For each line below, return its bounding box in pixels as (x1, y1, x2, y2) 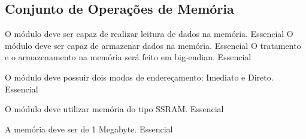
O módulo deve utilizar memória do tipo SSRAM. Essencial (5, 103, 224, 115)
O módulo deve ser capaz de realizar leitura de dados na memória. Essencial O (5, 27, 293, 40)
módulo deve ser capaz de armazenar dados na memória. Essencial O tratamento (5, 39, 301, 51)
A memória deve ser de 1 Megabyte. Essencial (5, 122, 173, 135)
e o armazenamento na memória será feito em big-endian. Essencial (5, 51, 252, 63)
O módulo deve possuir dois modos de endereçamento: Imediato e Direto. (5, 70, 274, 83)
